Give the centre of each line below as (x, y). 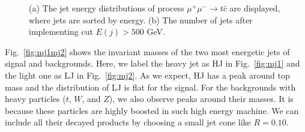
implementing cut (61, 31)
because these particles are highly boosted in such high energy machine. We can (152, 110)
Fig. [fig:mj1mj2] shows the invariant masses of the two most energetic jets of (147, 51)
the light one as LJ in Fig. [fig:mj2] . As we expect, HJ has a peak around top (147, 75)
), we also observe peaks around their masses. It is (201, 99)
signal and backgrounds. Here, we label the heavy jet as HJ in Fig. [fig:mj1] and (152, 63)
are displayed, (255, 8)
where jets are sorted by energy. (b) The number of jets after (141, 19)
